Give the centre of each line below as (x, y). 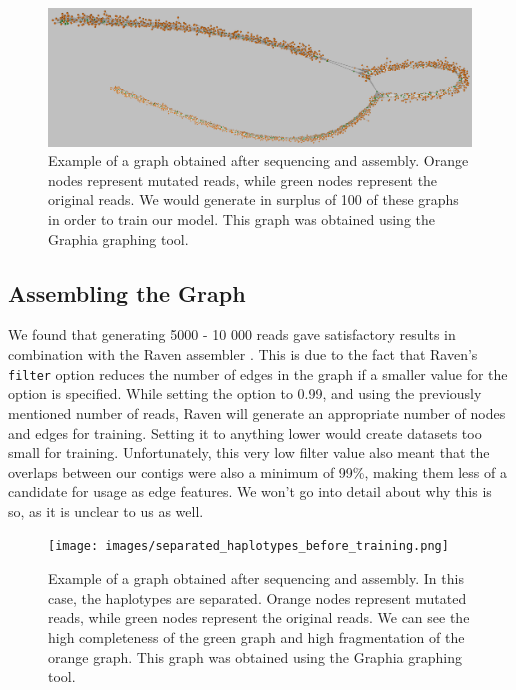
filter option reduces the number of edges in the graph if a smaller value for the (258, 373)
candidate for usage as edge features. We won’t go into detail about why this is (250, 491)
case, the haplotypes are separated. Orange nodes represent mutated (257, 597)
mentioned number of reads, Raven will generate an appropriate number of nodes (257, 412)
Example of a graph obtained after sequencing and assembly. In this (256, 578)
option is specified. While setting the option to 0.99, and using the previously (245, 393)
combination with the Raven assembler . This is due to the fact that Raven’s (243, 354)
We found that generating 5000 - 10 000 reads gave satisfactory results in (232, 334)
